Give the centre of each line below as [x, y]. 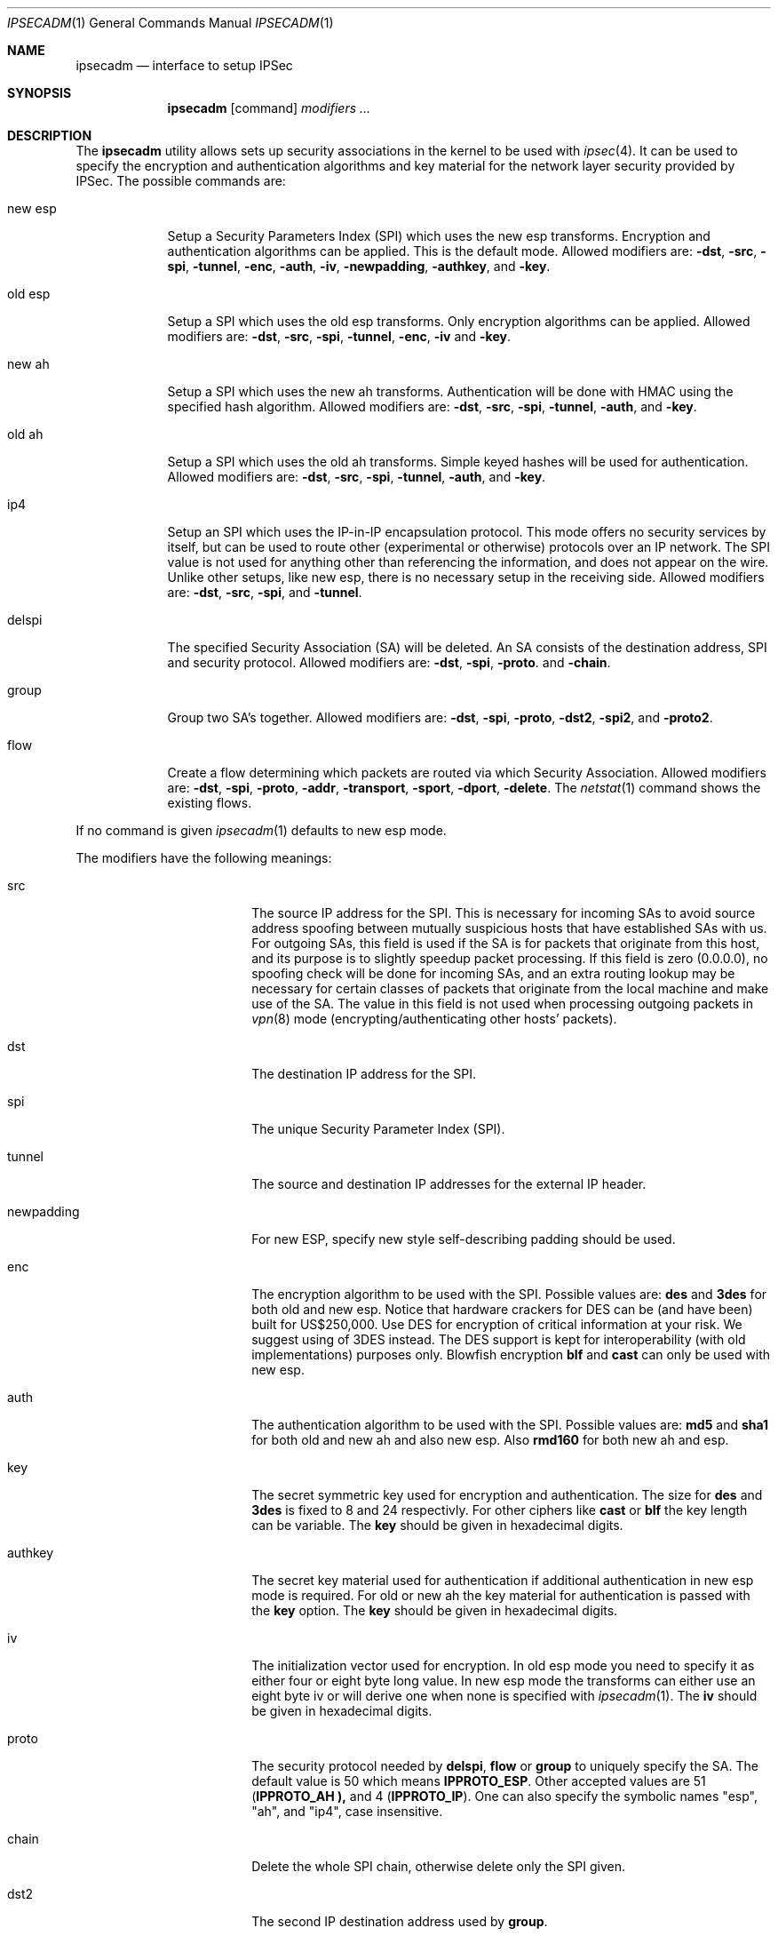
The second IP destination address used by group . [400, 1921]
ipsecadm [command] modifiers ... [269, 108]
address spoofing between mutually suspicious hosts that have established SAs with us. [509, 928]
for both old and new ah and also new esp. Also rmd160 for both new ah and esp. [490, 1440]
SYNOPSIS [40, 93]
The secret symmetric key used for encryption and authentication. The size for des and [507, 1495]
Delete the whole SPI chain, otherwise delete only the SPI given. [439, 1866]
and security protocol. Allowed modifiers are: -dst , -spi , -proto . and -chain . [389, 662]
